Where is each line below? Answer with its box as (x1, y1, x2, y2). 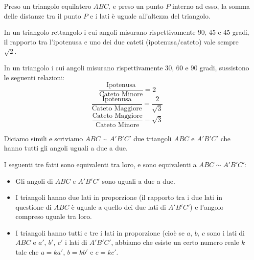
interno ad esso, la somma (172, 1, 250, 11)
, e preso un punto (108, 1, 163, 11)
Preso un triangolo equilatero (4, 1, 92, 11)
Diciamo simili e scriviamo (4, 133, 83, 143)
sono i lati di (207, 227, 245, 238)
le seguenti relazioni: (4, 72, 65, 82)
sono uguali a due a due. (102, 175, 175, 186)
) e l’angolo (190, 201, 224, 212)
